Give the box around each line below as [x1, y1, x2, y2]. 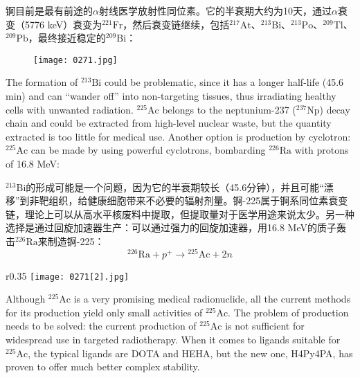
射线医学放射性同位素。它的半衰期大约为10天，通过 [98, 3, 332, 17]
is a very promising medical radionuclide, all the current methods [73, 291, 351, 306]
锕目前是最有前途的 [6, 3, 93, 17]
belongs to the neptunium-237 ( [162, 102, 296, 116]
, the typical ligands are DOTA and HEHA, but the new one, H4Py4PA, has [28, 345, 353, 360]
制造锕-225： [47, 233, 105, 248]
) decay [319, 102, 350, 116]
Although [6, 291, 46, 306]
